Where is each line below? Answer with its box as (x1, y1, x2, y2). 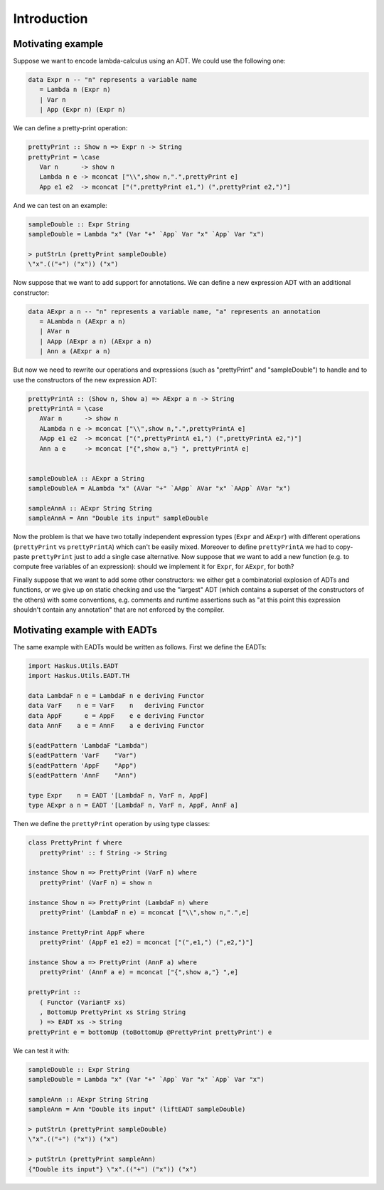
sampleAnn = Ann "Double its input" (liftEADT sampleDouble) (28, 1105, 246, 1114)
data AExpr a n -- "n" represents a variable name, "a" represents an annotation (28, 307, 321, 315)
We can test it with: (13, 1046, 70, 1055)
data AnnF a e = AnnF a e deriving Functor (28, 721, 205, 730)
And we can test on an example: (13, 201, 107, 209)
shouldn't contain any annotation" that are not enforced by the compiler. (13, 605, 225, 614)
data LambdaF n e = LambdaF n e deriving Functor (28, 691, 205, 700)
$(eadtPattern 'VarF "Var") (28, 751, 138, 760)
